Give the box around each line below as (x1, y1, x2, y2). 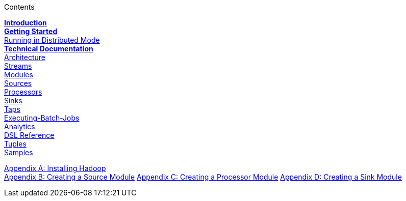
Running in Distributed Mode (4, 36, 100, 44)
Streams (4, 62, 32, 70)
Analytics (4, 122, 35, 131)
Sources (4, 79, 32, 88)
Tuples (4, 139, 27, 148)
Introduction (4, 18, 47, 27)
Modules (4, 70, 33, 79)
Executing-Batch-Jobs (4, 113, 80, 122)
